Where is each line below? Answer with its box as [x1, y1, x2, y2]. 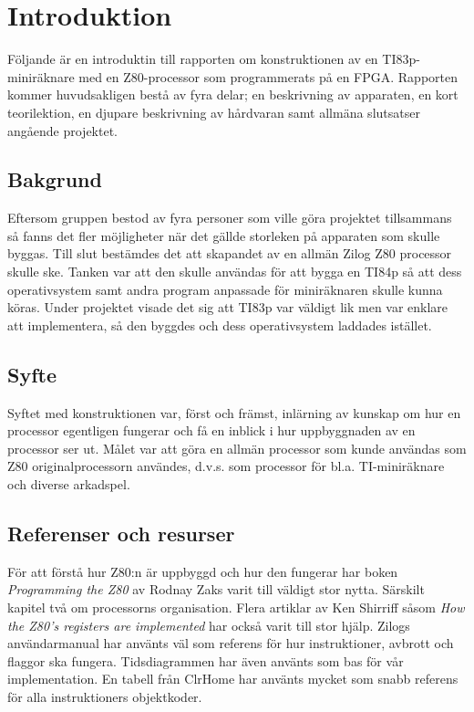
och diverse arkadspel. [7, 475, 130, 494]
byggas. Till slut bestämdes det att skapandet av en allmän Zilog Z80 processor [7, 244, 452, 263]
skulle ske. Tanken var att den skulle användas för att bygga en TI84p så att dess [7, 262, 462, 281]
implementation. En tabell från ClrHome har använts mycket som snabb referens [7, 669, 459, 688]
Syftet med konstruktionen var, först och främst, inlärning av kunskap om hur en [7, 403, 461, 422]
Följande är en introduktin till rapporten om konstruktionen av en [7, 49, 378, 68]
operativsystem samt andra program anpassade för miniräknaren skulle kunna [7, 279, 443, 298]
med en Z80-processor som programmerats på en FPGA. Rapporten [78, 67, 459, 86]
